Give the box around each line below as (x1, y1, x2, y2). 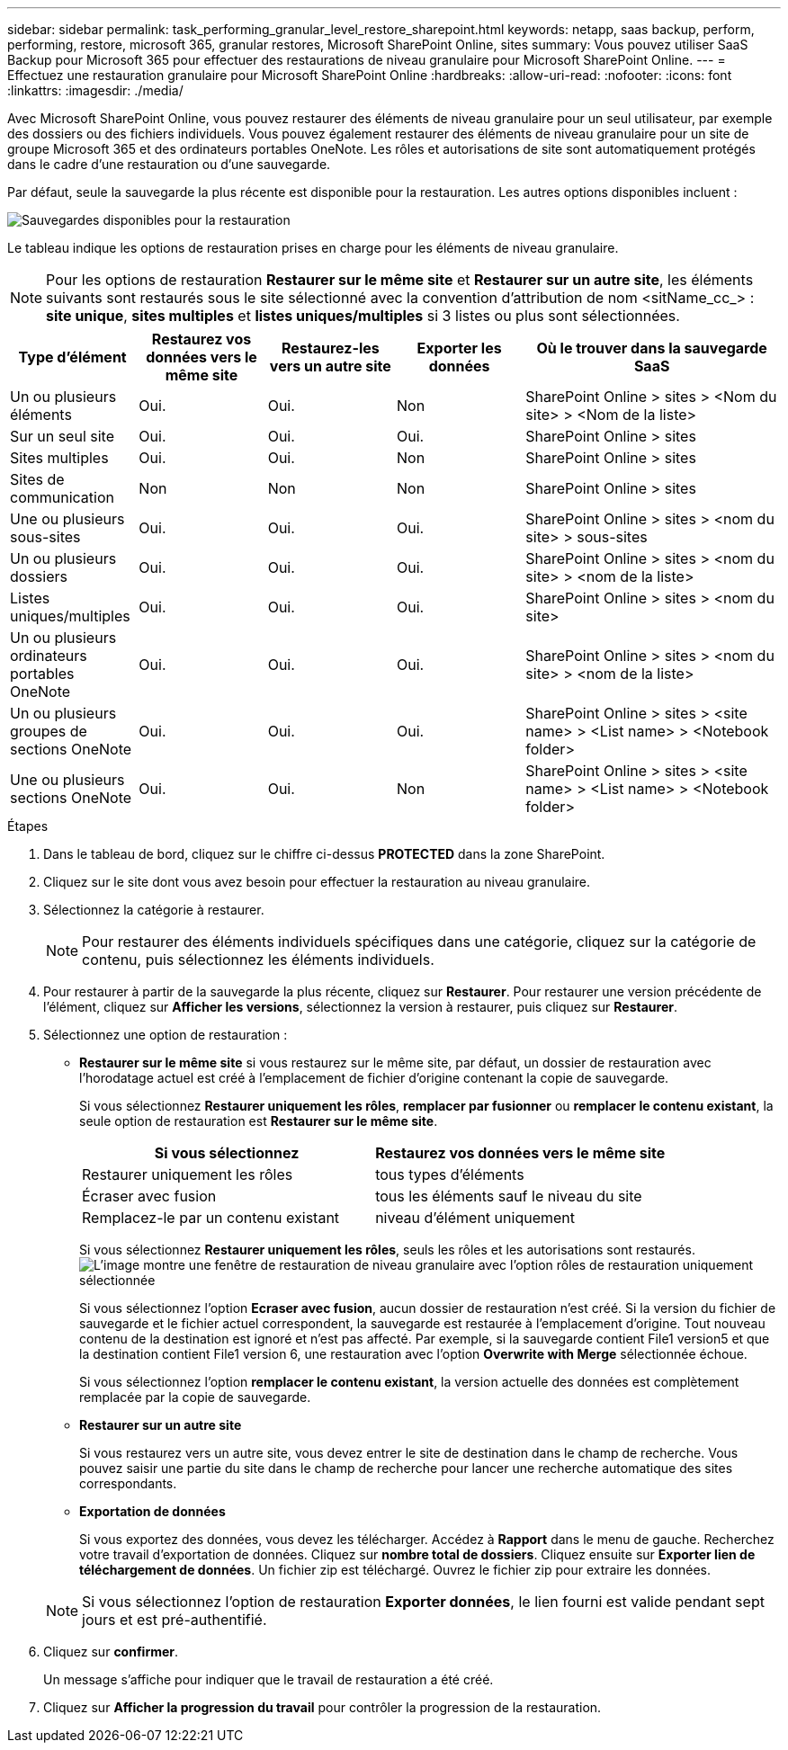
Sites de (10, 470, 65, 488)
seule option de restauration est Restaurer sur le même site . (79, 1113, 438, 1129)
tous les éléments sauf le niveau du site (375, 1187, 642, 1205)
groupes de (10, 722, 87, 740)
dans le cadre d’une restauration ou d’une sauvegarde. (7, 156, 331, 172)
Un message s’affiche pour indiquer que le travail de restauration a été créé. (43, 1672, 494, 1687)
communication (10, 488, 114, 506)
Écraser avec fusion (82, 1187, 217, 1205)
